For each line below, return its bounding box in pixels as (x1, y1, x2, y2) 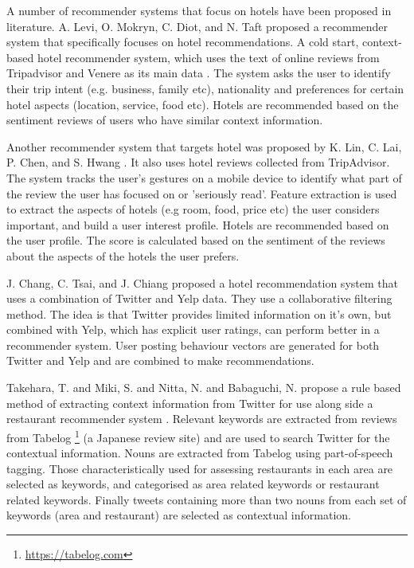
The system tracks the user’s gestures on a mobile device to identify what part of (6, 169, 402, 186)
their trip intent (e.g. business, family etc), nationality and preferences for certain (6, 80, 404, 96)
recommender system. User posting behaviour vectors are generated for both (6, 336, 380, 353)
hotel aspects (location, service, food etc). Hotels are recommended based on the (6, 96, 399, 112)
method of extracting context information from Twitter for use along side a (6, 394, 373, 411)
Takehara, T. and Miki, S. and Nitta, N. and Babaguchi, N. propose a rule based (6, 379, 401, 396)
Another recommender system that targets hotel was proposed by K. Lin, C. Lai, (6, 138, 402, 155)
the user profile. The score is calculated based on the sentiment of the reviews (6, 232, 385, 249)
